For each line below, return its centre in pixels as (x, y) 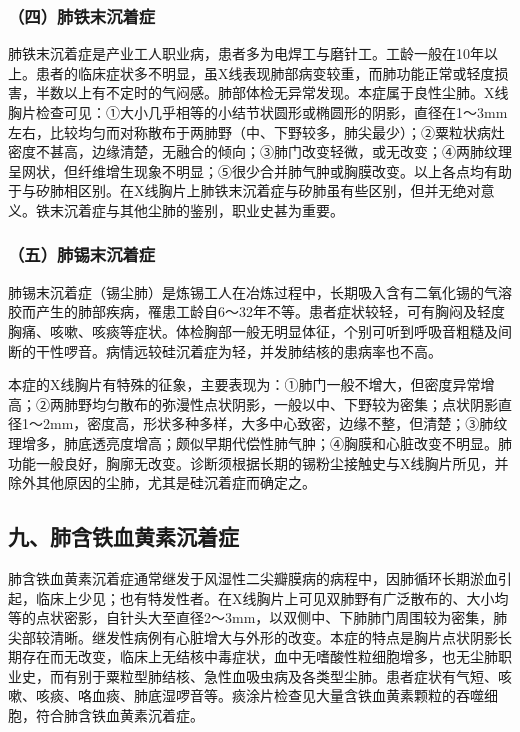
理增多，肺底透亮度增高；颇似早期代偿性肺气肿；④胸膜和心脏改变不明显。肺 (260, 442)
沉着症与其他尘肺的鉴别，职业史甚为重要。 (203, 209)
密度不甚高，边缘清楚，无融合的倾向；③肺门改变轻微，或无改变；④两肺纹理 (260, 151)
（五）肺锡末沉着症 (82, 254)
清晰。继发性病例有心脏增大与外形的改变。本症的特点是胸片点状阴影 (273, 636)
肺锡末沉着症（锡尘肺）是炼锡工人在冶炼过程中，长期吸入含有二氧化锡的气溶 (260, 291)
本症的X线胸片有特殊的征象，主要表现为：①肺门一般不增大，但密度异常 (244, 384)
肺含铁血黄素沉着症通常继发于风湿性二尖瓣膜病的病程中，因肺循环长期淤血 (253, 577)
